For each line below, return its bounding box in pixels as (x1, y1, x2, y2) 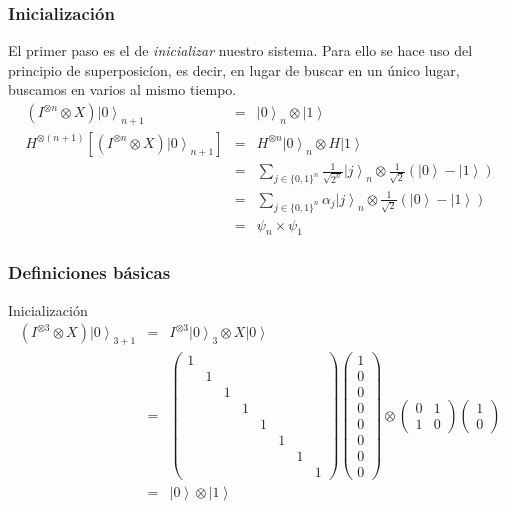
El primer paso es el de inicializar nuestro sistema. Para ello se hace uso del (8, 40, 473, 61)
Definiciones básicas (8, 260, 171, 285)
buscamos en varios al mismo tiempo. (8, 79, 237, 100)
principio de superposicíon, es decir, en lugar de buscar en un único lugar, (8, 59, 460, 80)
